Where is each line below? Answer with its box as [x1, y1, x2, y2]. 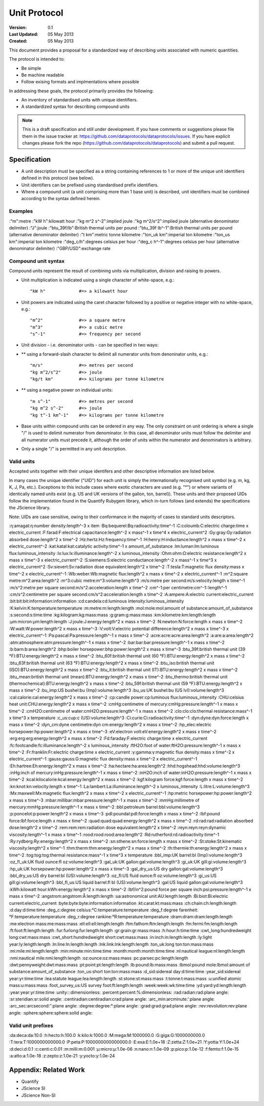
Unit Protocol [9, 7, 64, 18]
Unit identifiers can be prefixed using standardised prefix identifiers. [21, 182, 159, 188]
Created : [9, 38, 28, 44]
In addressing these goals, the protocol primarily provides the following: [9, 88, 154, 94]
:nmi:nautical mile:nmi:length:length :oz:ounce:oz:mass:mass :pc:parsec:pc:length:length [9, 955, 188, 961]
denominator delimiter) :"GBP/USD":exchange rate [9, 246, 111, 251]
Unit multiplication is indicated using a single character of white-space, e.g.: [21, 277, 175, 283]
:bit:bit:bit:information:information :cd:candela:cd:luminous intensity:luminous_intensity [9, 598, 184, 604]
